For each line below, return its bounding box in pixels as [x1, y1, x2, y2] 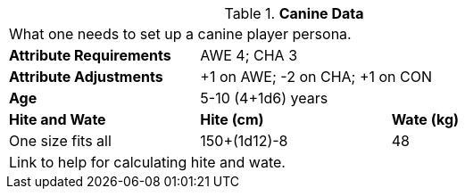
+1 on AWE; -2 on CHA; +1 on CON [200, 68, 432, 86]
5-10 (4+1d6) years [200, 89, 328, 107]
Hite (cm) [200, 110, 264, 128]
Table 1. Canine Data [224, 4, 364, 22]
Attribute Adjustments [9, 68, 163, 86]
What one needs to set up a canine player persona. [9, 25, 352, 43]
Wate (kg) [391, 110, 460, 128]
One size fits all [9, 132, 112, 150]
